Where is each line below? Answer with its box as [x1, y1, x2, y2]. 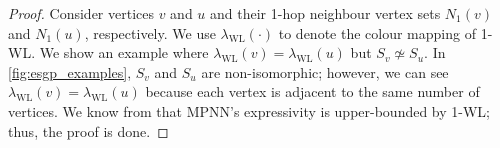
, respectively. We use [84, 22, 216, 43]
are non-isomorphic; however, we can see [201, 61, 449, 82]
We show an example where [39, 42, 209, 63]
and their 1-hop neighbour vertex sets [210, 3, 441, 23]
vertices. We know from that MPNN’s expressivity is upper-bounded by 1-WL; [8, 100, 491, 121]
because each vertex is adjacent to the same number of [145, 81, 480, 102]
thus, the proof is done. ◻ [8, 120, 169, 141]
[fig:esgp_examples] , [8, 61, 132, 82]
